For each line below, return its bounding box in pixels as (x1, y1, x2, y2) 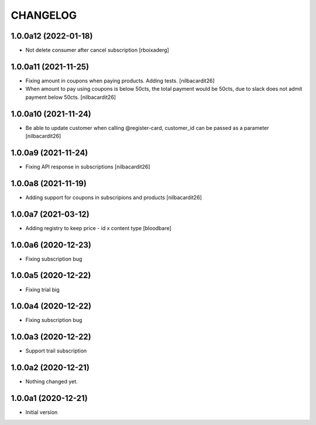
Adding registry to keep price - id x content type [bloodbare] (25, 224, 172, 231)
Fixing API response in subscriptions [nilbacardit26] (25, 163, 150, 170)
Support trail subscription (25, 347, 87, 354)
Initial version (25, 409, 58, 416)
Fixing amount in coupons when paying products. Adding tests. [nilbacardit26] (25, 77, 215, 84)
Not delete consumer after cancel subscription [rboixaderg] (25, 47, 169, 54)
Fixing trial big (25, 286, 60, 293)
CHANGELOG (11, 9, 77, 22)
